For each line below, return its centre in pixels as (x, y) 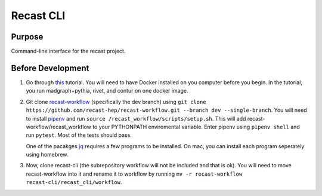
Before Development (50, 68)
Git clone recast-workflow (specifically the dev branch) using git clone (116, 102)
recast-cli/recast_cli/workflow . (74, 182)
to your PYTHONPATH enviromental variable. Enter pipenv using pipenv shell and (196, 127)
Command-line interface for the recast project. (68, 51)
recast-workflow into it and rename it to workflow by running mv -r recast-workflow (134, 174)
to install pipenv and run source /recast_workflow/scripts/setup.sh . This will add (136, 118)
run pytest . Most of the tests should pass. (79, 135)
